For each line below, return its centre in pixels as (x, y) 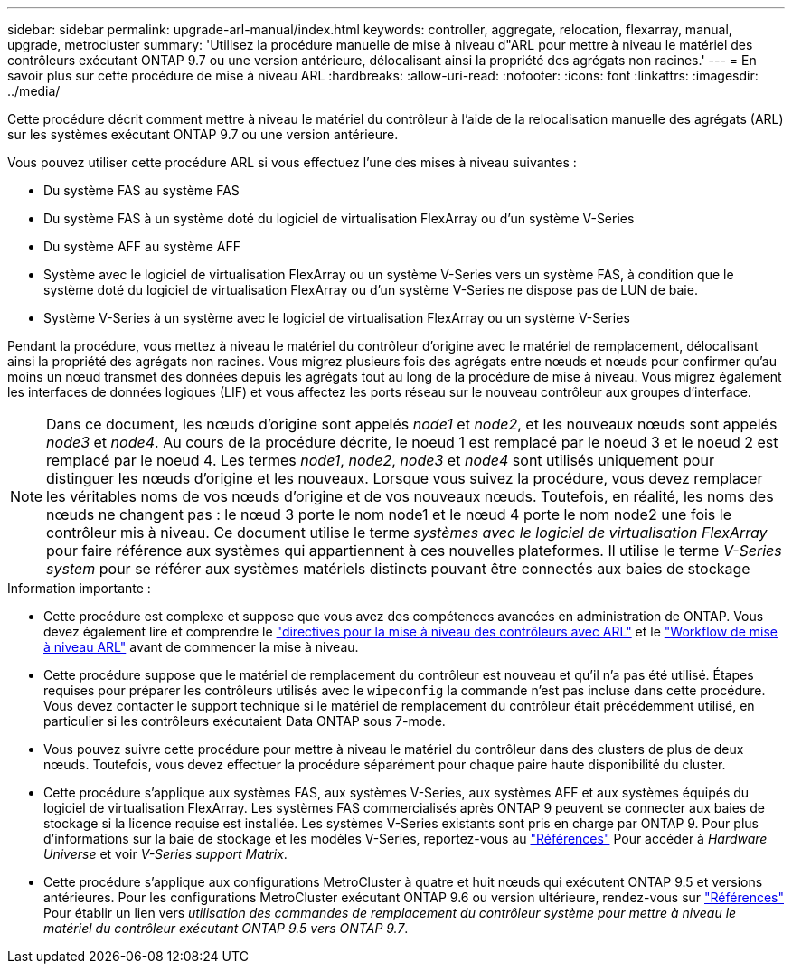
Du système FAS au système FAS (141, 190)
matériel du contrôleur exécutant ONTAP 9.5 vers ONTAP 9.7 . (226, 928)
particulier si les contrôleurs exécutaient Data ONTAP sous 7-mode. (245, 721)
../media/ (34, 91)
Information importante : (79, 588)
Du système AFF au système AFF (142, 246)
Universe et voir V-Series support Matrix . (165, 854)
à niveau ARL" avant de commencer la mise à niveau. (201, 647)
